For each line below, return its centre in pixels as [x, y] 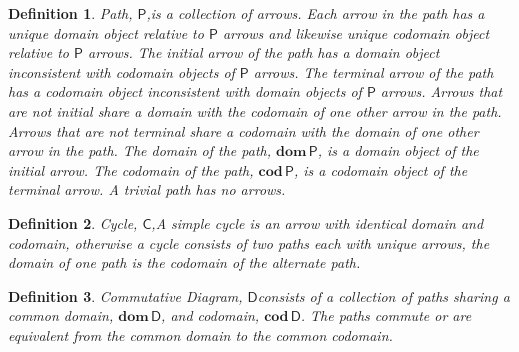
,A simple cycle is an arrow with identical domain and [317, 222]
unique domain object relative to [106, 32]
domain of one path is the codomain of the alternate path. [184, 262]
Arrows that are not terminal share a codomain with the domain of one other [243, 130]
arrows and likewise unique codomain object [356, 32]
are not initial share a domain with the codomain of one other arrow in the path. [255, 110]
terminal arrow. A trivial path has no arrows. [147, 189]
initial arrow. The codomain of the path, [131, 169]
